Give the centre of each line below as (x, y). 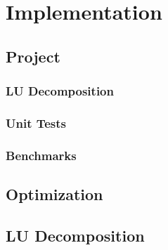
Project (33, 56)
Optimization (54, 194)
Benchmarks (41, 155)
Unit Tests (36, 123)
